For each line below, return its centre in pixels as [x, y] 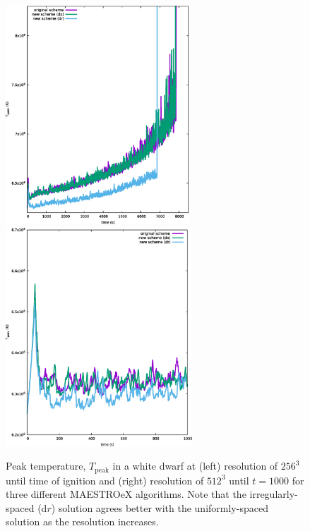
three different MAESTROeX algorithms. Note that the [126, 494]
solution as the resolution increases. [82, 521]
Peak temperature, [46, 466]
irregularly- [274, 494]
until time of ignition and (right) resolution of [105, 480]
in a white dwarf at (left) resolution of [195, 466]
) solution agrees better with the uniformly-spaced [160, 507]
